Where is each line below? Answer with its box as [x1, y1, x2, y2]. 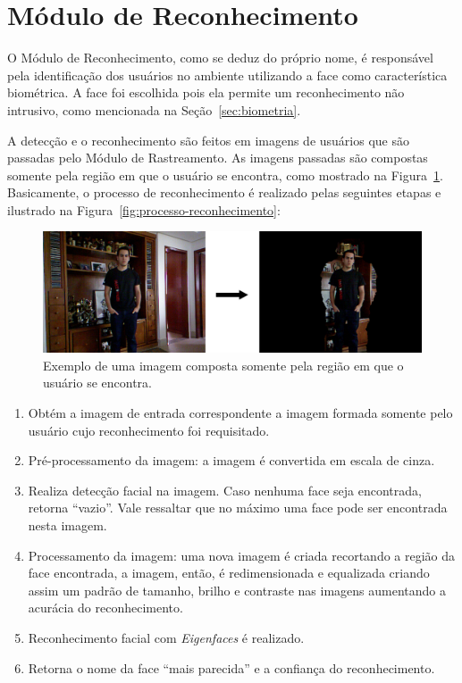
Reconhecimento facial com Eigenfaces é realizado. [28, 629, 305, 646]
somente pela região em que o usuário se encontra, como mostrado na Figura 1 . [7, 165, 443, 184]
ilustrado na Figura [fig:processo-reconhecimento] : [7, 200, 281, 219]
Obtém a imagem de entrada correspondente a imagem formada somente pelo [28, 404, 453, 422]
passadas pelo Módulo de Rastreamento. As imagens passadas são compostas [7, 148, 428, 167]
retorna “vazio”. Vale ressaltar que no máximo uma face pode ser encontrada [28, 498, 448, 517]
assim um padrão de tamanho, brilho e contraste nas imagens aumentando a [28, 580, 446, 599]
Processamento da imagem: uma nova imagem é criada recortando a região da [28, 546, 456, 564]
